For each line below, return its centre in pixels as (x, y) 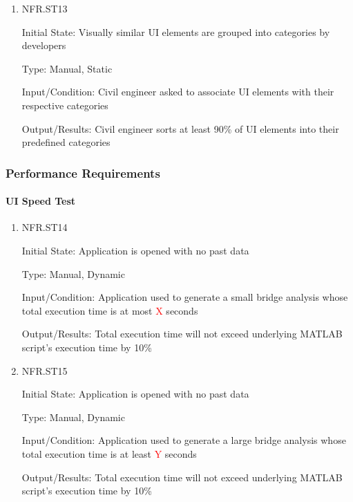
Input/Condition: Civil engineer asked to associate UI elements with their (178, 92)
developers (44, 45)
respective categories (65, 105)
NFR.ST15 (45, 370)
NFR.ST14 (45, 227)
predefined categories (66, 142)
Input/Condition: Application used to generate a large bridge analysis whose (184, 440)
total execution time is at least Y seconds (109, 453)
